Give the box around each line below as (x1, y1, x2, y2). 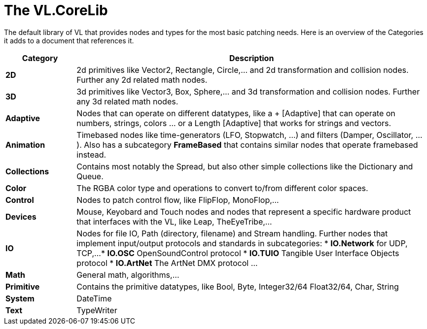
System (5, 293, 35, 303)
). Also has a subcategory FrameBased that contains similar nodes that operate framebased (76, 139, 418, 150)
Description (229, 53, 274, 63)
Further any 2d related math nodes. (76, 74, 208, 85)
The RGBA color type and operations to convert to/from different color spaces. (76, 183, 368, 193)
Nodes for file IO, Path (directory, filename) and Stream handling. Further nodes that (76, 228, 388, 238)
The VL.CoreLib (4, 2, 108, 19)
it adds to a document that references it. (4, 36, 134, 45)
